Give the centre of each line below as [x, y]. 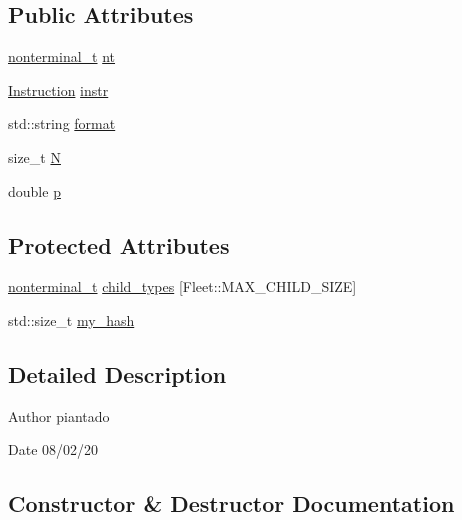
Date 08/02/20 [53, 449]
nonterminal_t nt [62, 56]
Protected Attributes [119, 244]
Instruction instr [58, 89]
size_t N [34, 156]
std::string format [62, 123]
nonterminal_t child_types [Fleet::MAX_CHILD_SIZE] [182, 286]
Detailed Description [117, 373]
